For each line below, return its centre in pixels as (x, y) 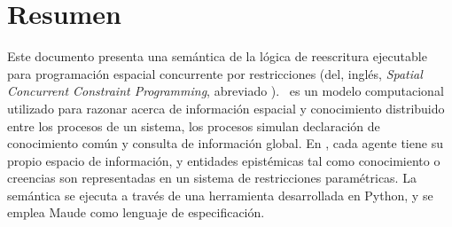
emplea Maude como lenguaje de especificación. (136, 212)
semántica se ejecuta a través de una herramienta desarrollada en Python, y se (220, 195)
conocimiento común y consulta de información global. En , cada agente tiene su (225, 143)
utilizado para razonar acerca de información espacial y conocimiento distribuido (226, 108)
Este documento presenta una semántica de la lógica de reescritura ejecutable (217, 56)
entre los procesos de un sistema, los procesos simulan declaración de (194, 125)
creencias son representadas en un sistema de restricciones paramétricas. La (212, 178)
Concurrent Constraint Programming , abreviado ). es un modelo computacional (226, 91)
